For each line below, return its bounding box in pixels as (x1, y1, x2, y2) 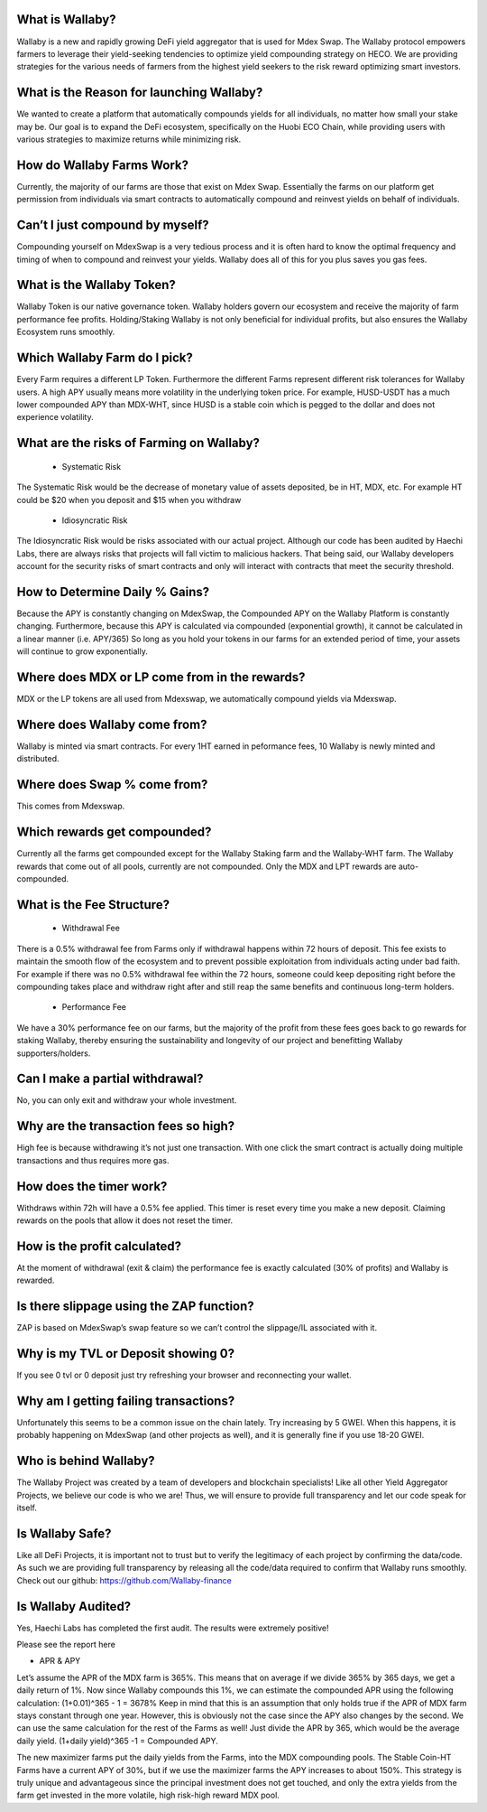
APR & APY (39, 1656, 81, 1667)
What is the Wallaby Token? (16, 277, 176, 293)
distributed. (16, 753, 60, 764)
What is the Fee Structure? (16, 897, 170, 912)
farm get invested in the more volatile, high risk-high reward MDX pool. (16, 1789, 280, 1801)
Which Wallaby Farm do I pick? (16, 350, 193, 366)
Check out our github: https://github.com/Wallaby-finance (16, 1574, 232, 1585)
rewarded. (16, 1275, 55, 1286)
